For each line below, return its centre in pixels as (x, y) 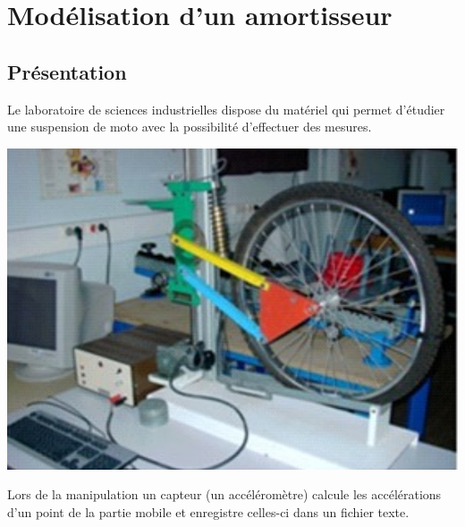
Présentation (67, 71)
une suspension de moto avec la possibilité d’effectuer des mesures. (190, 127)
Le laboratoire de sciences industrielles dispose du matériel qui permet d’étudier (226, 109)
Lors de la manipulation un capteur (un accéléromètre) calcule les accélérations (224, 494)
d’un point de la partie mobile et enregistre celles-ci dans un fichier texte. (208, 511)
